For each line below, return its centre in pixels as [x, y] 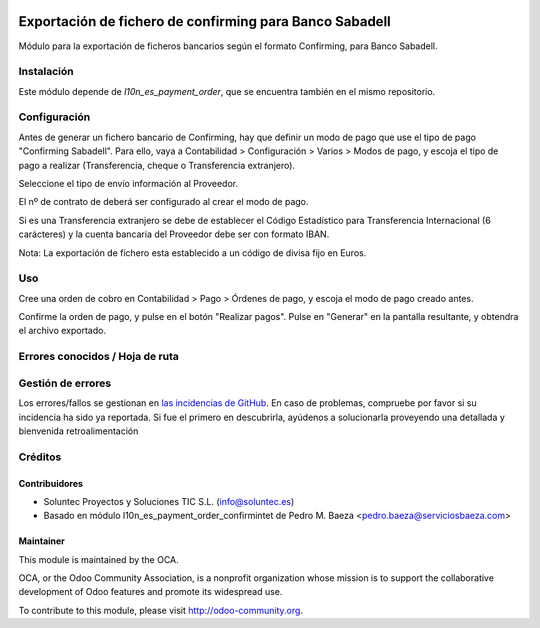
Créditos [40, 457]
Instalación [46, 72]
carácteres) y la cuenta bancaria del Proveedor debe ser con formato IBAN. [174, 234]
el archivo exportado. [62, 331]
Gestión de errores [65, 383]
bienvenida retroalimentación [78, 431]
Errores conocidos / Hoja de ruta [99, 357]
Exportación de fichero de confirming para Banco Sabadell [205, 21]
